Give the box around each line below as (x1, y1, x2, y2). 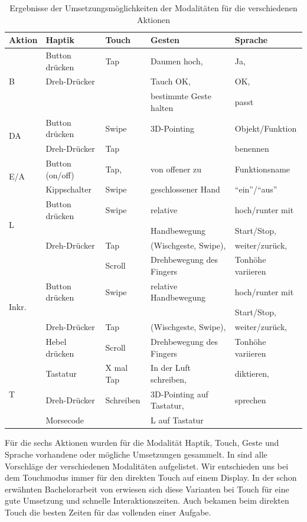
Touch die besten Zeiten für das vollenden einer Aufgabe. (5, 505, 211, 518)
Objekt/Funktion (234, 122, 297, 134)
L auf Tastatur (151, 414, 204, 426)
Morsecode (45, 414, 84, 426)
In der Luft (151, 361, 191, 374)
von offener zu (151, 162, 202, 175)
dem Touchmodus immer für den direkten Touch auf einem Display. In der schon (5, 471, 297, 484)
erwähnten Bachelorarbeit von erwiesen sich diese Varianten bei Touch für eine (5, 482, 289, 495)
